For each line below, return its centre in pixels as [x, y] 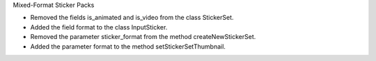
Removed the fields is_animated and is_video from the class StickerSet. [132, 18]
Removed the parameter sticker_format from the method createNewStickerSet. [143, 37]
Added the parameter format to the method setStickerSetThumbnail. [128, 46]
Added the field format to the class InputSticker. [99, 27]
